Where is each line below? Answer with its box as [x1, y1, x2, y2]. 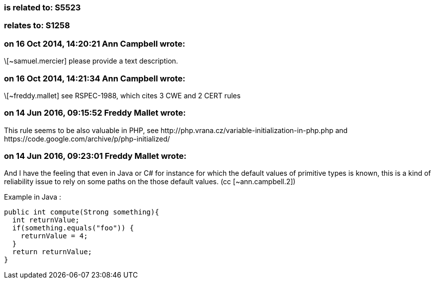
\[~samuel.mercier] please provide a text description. [4, 57, 178, 66]
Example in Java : [4, 193, 62, 202]
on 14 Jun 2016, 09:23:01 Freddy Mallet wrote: [4, 151, 186, 161]
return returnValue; [12, 248, 92, 256]
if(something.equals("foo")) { [12, 224, 134, 232]
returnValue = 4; [20, 232, 88, 240]
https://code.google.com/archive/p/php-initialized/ [4, 134, 170, 143]
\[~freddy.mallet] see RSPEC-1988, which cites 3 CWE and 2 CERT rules [4, 91, 241, 100]
